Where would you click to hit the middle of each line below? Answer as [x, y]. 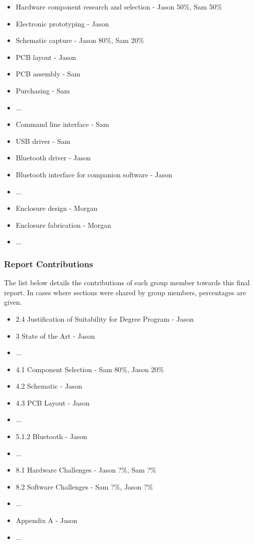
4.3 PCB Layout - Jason [53, 402]
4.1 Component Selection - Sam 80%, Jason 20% [90, 369]
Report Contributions [49, 264]
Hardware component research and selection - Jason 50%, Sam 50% [119, 6]
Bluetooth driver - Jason [53, 158]
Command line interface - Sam [62, 124]
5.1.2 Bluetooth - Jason [51, 436]
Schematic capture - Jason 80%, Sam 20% [80, 40]
